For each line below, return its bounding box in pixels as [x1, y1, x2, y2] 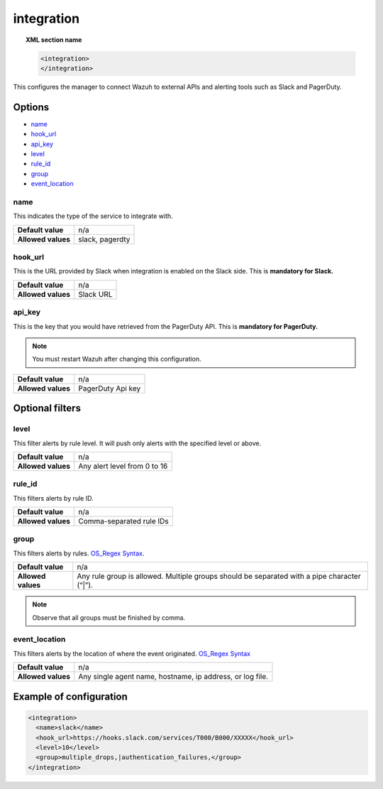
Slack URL [78, 289, 113, 299]
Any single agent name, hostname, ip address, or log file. [78, 672, 269, 682]
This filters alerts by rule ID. [13, 494, 94, 502]
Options [13, 101, 50, 113]
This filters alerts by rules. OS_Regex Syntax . [13, 549, 145, 557]
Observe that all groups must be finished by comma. [32, 613, 186, 621]
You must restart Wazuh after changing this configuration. [32, 355, 201, 364]
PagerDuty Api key [78, 383, 141, 393]
